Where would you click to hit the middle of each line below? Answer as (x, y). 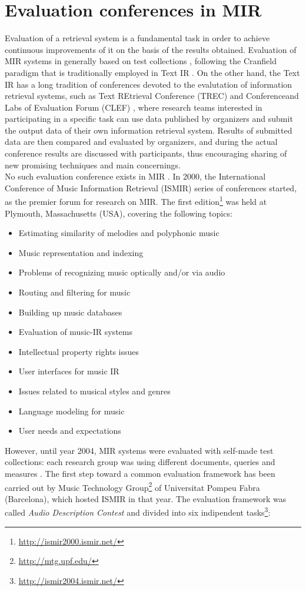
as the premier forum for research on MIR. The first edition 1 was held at (136, 201)
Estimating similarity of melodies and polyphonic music (119, 233)
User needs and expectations (70, 431)
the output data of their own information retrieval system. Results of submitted (149, 130)
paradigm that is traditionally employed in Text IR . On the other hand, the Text (152, 72)
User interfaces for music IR (69, 371)
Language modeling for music (71, 411)
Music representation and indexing (81, 252)
